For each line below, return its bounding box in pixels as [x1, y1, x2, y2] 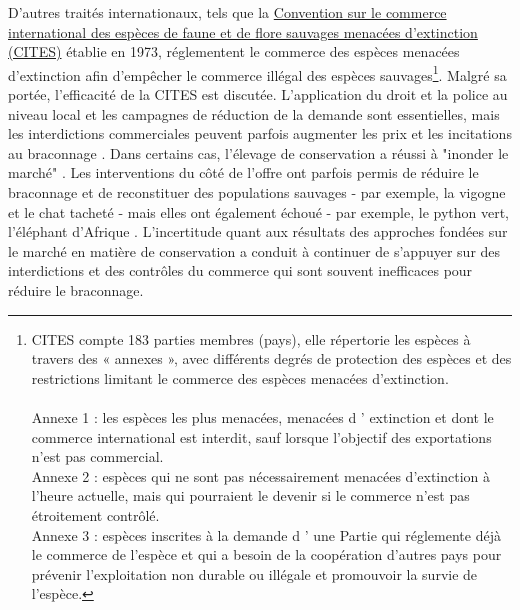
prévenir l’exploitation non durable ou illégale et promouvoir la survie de [31, 563, 478, 584]
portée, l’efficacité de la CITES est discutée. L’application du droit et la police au [8, 84, 508, 105]
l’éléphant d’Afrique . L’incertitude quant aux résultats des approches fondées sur [8, 221, 508, 242]
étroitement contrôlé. [31, 504, 160, 525]
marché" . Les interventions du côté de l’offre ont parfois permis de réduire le [8, 162, 479, 183]
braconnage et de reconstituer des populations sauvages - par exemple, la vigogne [8, 182, 506, 202]
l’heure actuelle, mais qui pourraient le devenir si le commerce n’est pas [31, 485, 470, 506]
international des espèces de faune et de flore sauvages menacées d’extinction [8, 21, 478, 42]
